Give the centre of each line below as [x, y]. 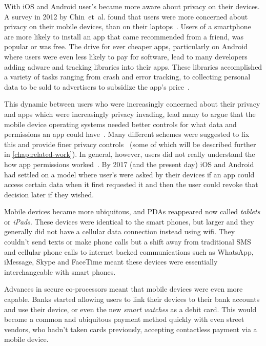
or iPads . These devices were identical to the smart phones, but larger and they [129, 221]
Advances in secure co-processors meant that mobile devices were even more [124, 289]
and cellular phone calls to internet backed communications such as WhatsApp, [129, 251]
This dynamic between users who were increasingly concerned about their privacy [132, 104]
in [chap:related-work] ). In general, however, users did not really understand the [130, 154]
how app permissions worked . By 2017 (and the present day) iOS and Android [129, 164]
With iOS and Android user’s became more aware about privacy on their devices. [132, 6]
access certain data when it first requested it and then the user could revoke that [131, 184]
